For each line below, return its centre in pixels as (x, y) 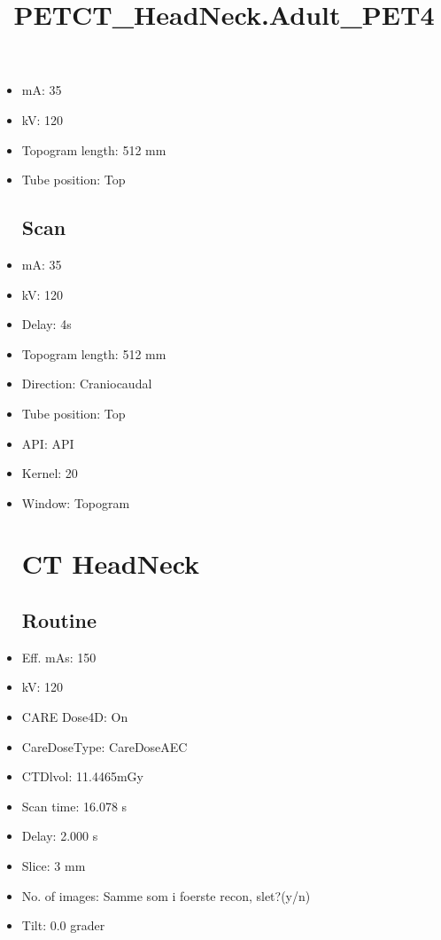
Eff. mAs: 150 (59, 657)
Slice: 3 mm (54, 866)
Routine (59, 620)
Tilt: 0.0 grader (63, 925)
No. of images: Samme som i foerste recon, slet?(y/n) (166, 895)
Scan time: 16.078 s (74, 806)
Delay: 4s (46, 324)
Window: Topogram (76, 502)
